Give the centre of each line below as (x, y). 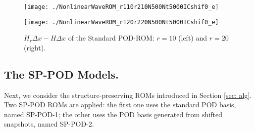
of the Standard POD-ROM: (111, 38)
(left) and (193, 38)
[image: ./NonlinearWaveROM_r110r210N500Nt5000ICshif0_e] (121, 7)
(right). (35, 47)
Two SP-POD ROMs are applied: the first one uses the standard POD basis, (120, 105)
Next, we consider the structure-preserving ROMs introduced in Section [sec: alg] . (128, 95)
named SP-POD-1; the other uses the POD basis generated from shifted (113, 114)
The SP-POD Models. (61, 74)
